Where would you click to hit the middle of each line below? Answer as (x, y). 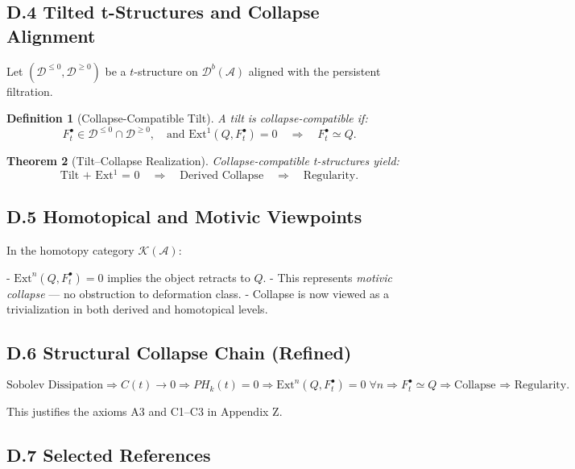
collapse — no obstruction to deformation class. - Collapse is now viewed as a (198, 293)
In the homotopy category (70, 250)
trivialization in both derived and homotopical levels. (137, 309)
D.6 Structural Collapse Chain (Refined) (179, 353)
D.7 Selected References (109, 455)
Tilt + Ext (87, 175)
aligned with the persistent (314, 71)
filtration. (30, 91)
